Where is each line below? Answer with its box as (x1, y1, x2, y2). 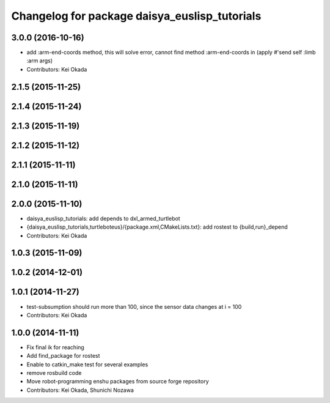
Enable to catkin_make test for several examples (26, 361, 148, 368)
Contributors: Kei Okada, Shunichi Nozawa (26, 386, 134, 394)
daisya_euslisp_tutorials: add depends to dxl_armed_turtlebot (26, 215, 180, 222)
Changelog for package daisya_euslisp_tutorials (11, 9, 262, 23)
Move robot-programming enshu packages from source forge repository (26, 378, 209, 385)
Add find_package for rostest (26, 352, 100, 360)
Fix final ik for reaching (26, 343, 85, 351)
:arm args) (26, 57, 53, 64)
